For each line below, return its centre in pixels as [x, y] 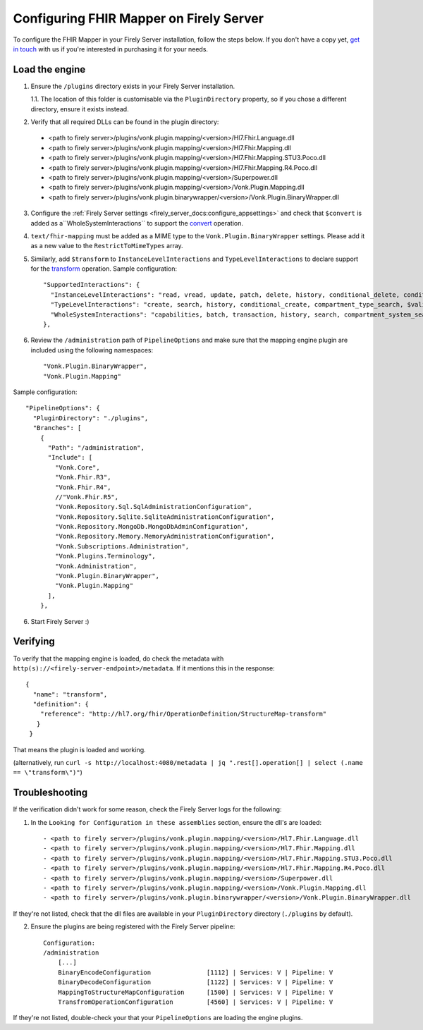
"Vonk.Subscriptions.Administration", [122, 546]
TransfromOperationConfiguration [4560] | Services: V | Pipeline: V [195, 1002]
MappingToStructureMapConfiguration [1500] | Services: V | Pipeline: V [195, 992]
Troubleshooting [50, 793]
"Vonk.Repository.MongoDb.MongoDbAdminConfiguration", [152, 527]
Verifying [34, 642]
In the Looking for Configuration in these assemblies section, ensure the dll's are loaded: [176, 822]
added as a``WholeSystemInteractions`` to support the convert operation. [137, 223]
